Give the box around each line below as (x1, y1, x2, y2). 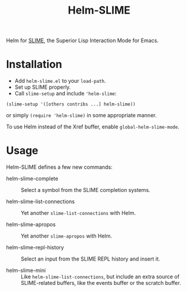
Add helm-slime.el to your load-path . (14, 78, 106, 85)
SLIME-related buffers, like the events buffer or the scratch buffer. (21, 280, 181, 287)
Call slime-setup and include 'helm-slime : (14, 90, 117, 97)
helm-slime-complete (6, 175, 58, 182)
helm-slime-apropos (6, 221, 56, 228)
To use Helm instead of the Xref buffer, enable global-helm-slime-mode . (6, 123, 180, 130)
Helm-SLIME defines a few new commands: (6, 163, 113, 171)
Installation (6, 57, 63, 71)
